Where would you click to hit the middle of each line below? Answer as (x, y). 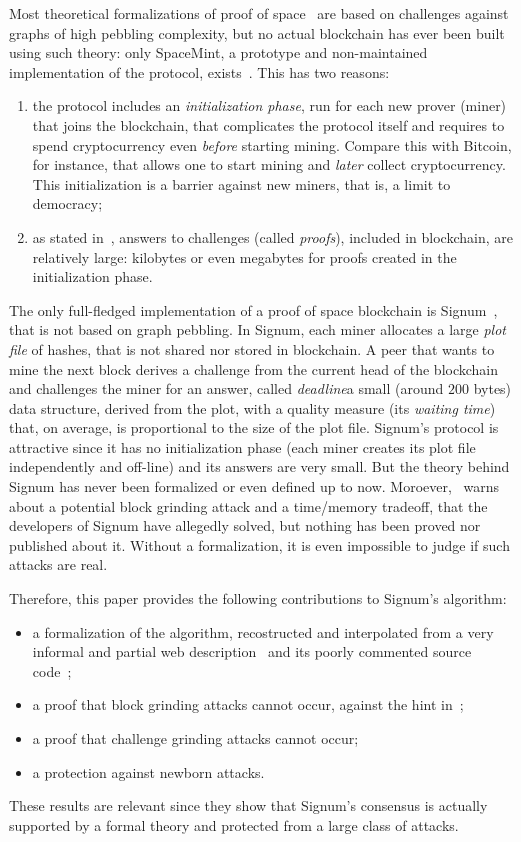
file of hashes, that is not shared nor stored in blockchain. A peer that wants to (252, 348)
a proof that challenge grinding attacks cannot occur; (195, 738)
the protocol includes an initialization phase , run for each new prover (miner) (269, 105)
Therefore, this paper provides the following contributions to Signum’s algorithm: (258, 598)
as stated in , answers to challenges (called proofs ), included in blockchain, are (272, 236)
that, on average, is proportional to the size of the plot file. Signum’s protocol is (254, 427)
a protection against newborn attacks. (148, 771)
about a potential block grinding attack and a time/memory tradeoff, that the (248, 505)
